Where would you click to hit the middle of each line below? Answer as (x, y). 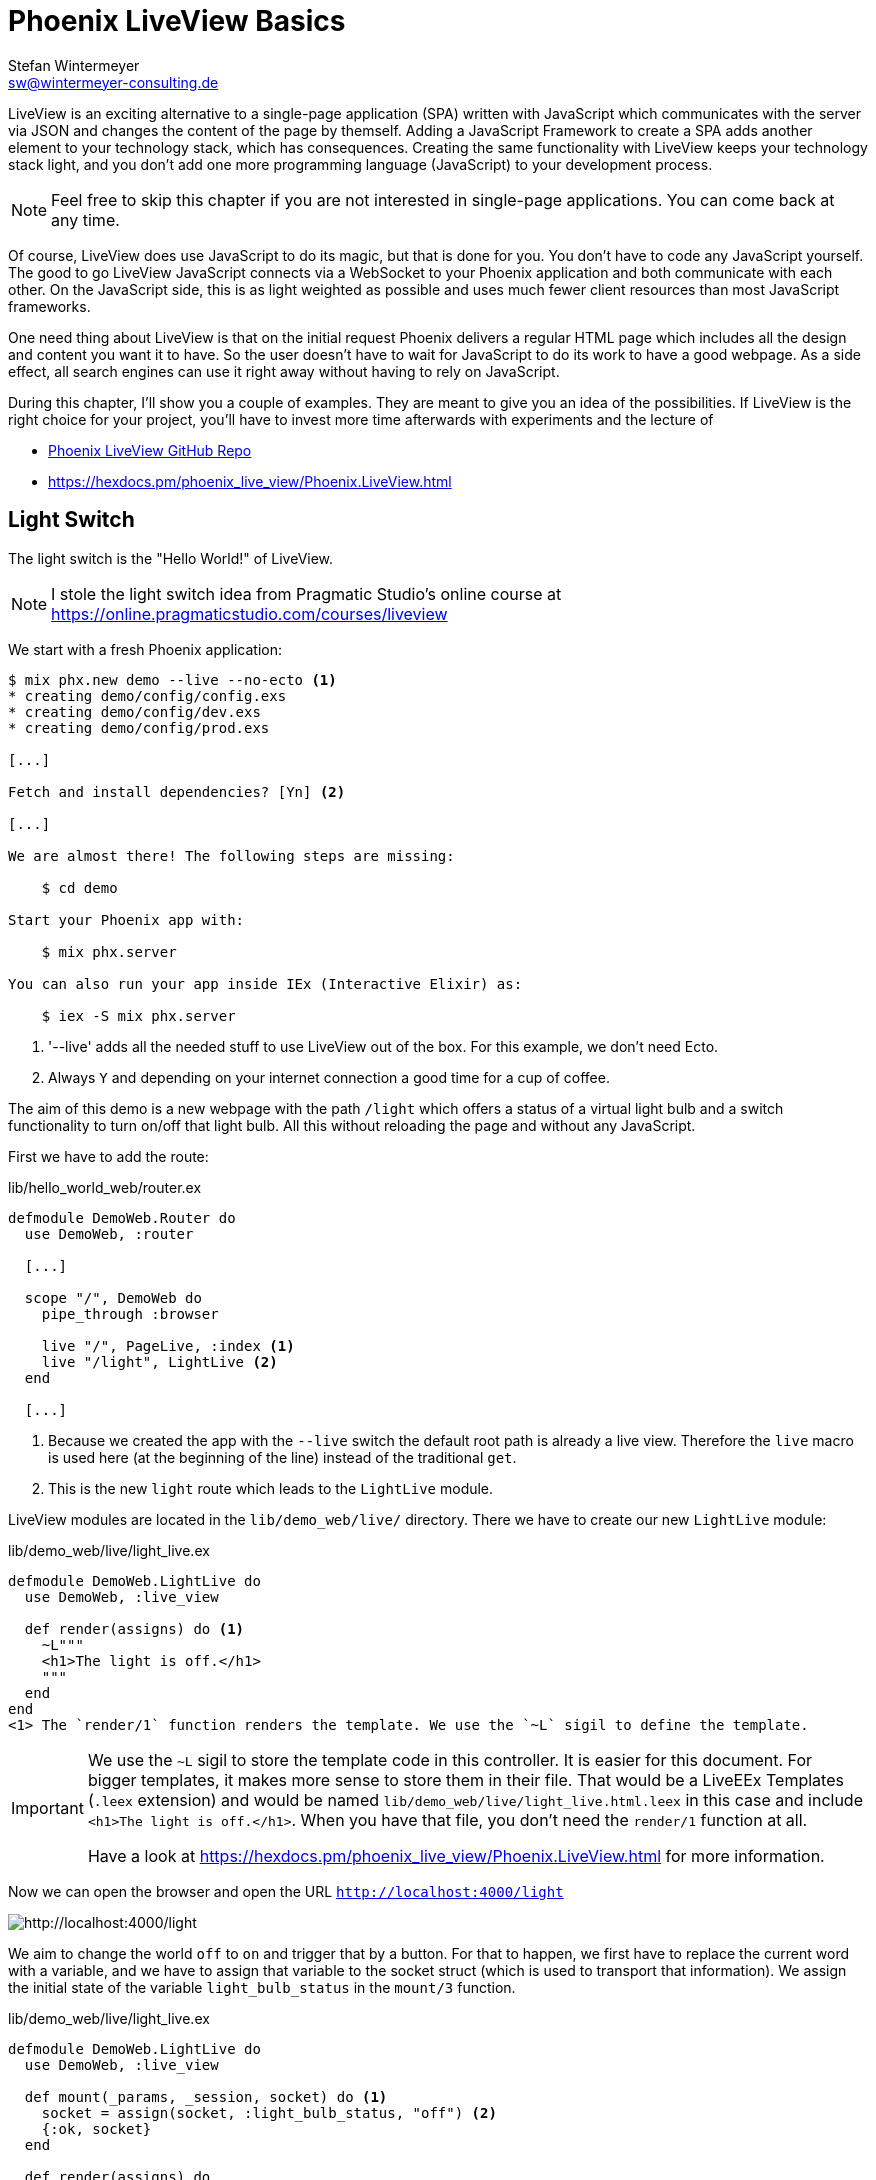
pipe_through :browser (130, 1313)
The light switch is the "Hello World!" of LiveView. (171, 558)
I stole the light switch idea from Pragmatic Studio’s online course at (306, 593)
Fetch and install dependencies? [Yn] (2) (177, 791)
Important (47, 1807)
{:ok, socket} (96, 2128)
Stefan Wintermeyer (74, 65)
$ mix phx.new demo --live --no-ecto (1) (172, 679)
